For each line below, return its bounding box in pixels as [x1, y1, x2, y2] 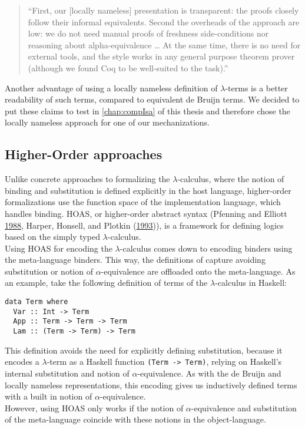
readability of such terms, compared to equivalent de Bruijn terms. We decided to [5, 93, 300, 105]
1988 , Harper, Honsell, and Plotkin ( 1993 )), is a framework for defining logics [5, 219, 284, 231]
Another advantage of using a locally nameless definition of [5, 81, 218, 94]
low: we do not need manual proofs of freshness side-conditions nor [28, 27, 269, 39]
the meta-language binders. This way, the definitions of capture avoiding [5, 253, 266, 266]
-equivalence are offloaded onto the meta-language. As [101, 265, 296, 277]
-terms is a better [225, 81, 288, 94]
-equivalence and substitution [191, 401, 297, 414]
